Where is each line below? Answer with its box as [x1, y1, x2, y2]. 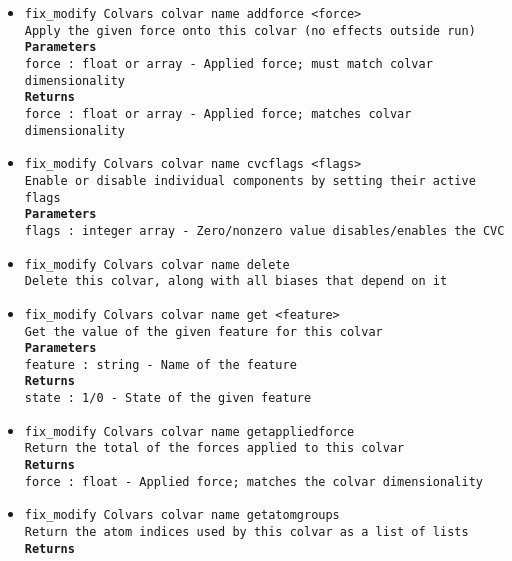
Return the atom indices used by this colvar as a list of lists [24, 525, 469, 540]
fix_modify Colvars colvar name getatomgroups [24, 508, 340, 523]
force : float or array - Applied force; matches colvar [24, 106, 412, 121]
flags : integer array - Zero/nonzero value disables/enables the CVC [24, 223, 505, 238]
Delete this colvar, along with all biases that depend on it [24, 274, 448, 289]
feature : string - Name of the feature [24, 357, 297, 372]
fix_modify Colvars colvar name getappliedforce [24, 424, 355, 439]
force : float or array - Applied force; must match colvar [24, 56, 433, 71]
